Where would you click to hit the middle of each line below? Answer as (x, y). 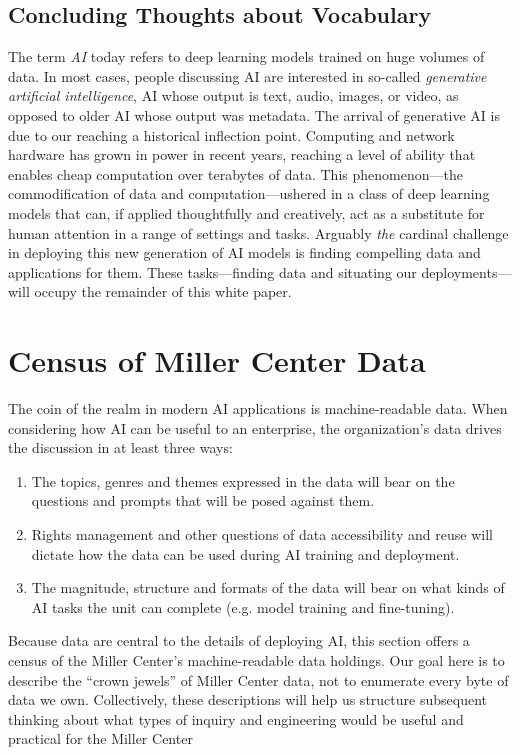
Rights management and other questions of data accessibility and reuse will (262, 534)
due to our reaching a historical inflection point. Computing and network (231, 134)
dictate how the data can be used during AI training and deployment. (245, 553)
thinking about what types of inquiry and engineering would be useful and (236, 718)
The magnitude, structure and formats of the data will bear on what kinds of (268, 587)
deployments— (466, 271)
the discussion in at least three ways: (120, 447)
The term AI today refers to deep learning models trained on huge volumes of (246, 56)
